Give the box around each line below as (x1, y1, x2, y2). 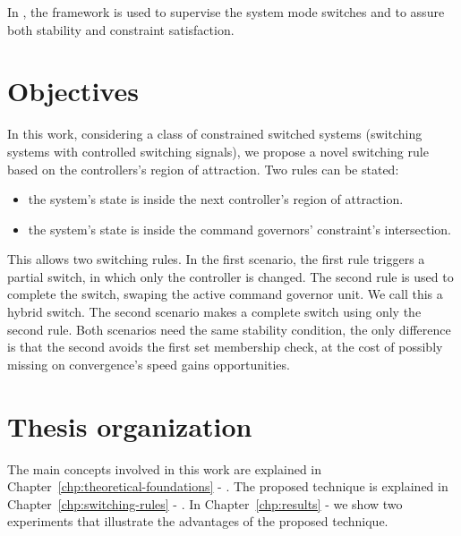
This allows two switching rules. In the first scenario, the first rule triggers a (7, 250, 425, 268)
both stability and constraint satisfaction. (7, 20, 235, 38)
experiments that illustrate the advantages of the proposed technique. (7, 512, 388, 531)
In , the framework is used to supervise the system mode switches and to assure (7, 3, 445, 21)
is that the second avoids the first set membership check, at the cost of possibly (7, 337, 443, 356)
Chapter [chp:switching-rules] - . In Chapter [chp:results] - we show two (7, 494, 403, 513)
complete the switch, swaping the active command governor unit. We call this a (7, 285, 443, 303)
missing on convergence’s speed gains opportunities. (7, 354, 290, 373)
